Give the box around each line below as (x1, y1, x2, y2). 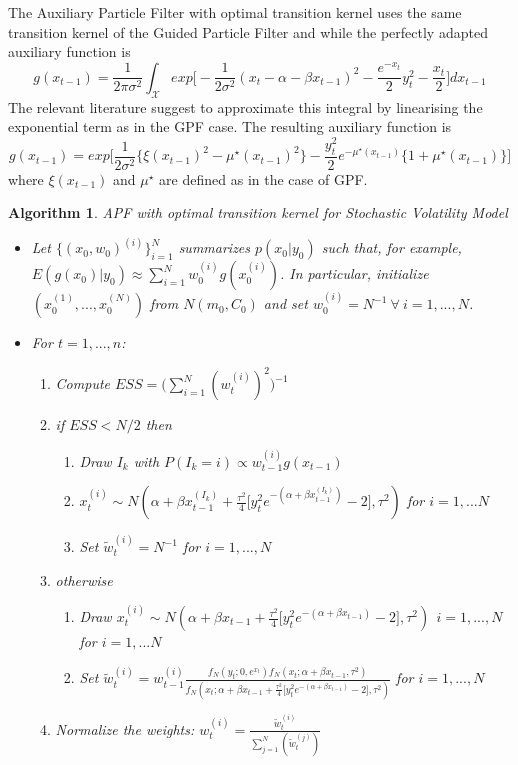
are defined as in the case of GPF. (159, 168, 368, 189)
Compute (55, 373, 110, 394)
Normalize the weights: (55, 718, 195, 739)
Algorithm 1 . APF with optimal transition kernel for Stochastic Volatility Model (8, 202, 508, 223)
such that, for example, (321, 237, 462, 258)
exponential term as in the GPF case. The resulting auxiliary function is (8, 116, 452, 137)
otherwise (55, 569, 113, 590)
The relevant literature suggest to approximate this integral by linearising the (8, 96, 483, 117)
